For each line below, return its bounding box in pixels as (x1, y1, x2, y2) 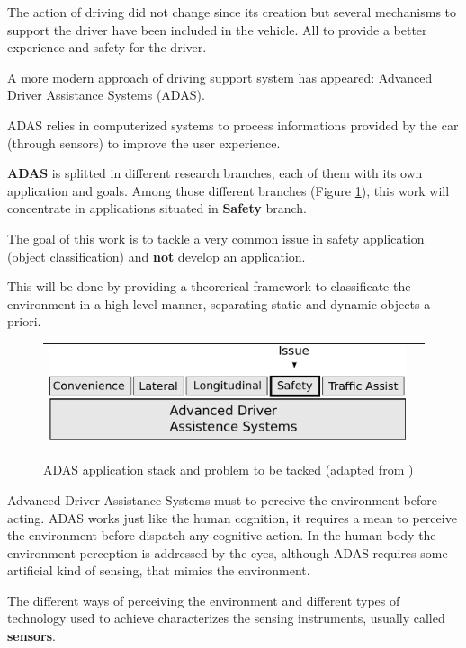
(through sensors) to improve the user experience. (7, 133, 281, 152)
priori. (7, 312, 41, 331)
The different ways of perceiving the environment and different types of (7, 590, 400, 609)
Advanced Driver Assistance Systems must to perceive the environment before (7, 490, 437, 509)
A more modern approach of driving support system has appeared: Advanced (7, 67, 433, 86)
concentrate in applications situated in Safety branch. (7, 199, 307, 217)
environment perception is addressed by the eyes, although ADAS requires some (7, 543, 448, 562)
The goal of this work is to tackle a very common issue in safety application (7, 228, 425, 247)
